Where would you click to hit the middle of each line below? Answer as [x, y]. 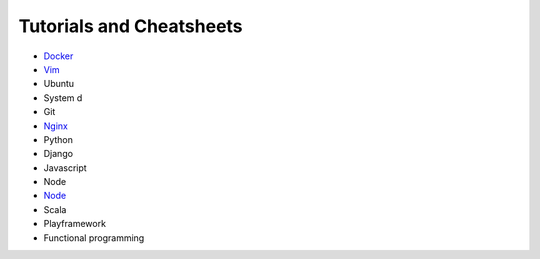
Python [58, 139]
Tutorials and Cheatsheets [131, 26]
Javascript [65, 167]
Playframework [75, 224]
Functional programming [94, 237]
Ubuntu [59, 84]
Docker [58, 56]
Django [58, 154]
